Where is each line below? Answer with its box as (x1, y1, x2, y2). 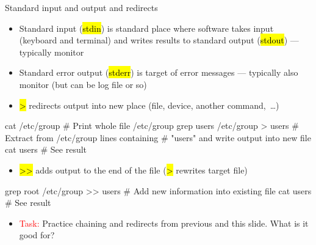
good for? (19, 229, 55, 241)
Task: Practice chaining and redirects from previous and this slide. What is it (19, 216, 309, 229)
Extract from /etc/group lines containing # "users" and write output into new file (5, 131, 311, 144)
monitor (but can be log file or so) (19, 78, 147, 90)
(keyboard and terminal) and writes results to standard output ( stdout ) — (19, 34, 299, 46)
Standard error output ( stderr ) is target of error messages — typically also (19, 66, 298, 79)
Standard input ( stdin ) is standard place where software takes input (19, 21, 274, 34)
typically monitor (19, 45, 84, 58)
